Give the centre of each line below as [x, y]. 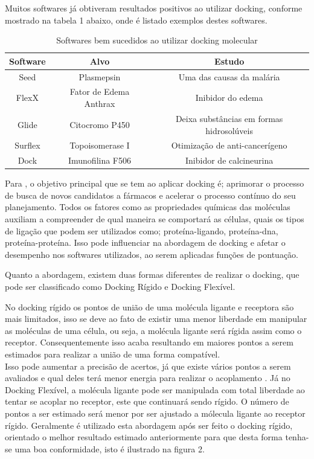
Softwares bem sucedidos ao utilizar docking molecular [157, 40]
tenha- [297, 437]
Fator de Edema [100, 91]
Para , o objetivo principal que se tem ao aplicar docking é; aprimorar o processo [155, 183]
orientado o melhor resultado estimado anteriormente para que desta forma [144, 437]
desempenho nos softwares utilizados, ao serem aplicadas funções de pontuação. [152, 254]
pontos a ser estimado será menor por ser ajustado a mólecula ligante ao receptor [155, 413]
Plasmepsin [100, 76]
